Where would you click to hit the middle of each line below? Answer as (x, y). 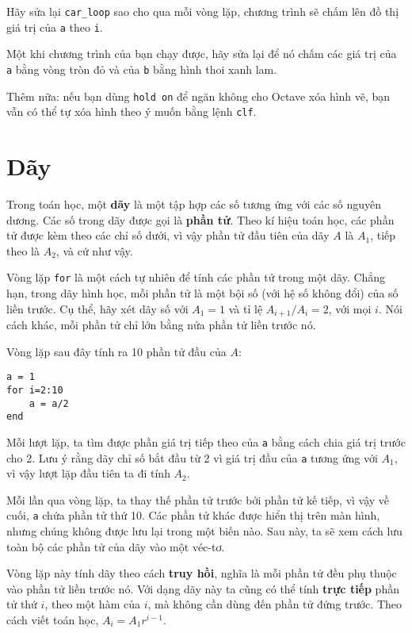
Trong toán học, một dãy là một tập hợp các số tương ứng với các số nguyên (194, 204)
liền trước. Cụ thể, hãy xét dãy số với (97, 308)
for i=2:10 (35, 390)
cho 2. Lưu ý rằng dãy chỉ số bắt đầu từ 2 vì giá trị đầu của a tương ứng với (192, 457)
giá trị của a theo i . (55, 27)
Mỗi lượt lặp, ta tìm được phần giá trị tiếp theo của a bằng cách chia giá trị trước (206, 441)
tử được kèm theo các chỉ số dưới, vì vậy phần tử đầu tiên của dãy (168, 235)
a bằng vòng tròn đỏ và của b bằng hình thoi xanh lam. (142, 69)
